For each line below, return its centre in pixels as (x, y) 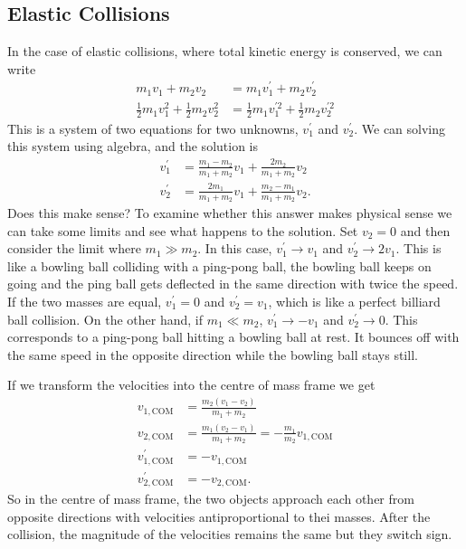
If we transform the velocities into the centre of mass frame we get (191, 385)
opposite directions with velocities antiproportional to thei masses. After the (219, 516)
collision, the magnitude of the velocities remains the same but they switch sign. (230, 534)
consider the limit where (74, 248)
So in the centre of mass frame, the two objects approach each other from (211, 499)
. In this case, (235, 248)
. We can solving (400, 128)
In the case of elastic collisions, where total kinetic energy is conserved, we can (225, 51)
